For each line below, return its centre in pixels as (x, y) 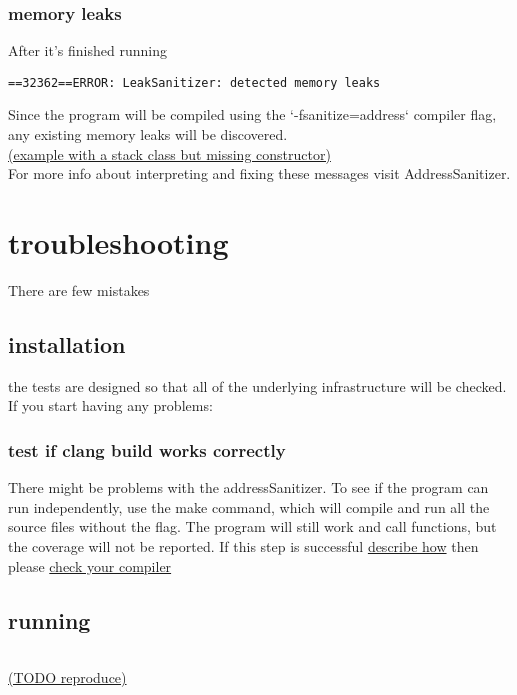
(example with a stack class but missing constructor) (169, 153)
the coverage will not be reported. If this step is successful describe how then (243, 545)
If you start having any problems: (110, 405)
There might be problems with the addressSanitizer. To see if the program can (248, 487)
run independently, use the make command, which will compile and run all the (249, 506)
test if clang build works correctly (147, 449)
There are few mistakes (79, 289)
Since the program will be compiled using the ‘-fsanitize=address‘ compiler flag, (252, 114)
